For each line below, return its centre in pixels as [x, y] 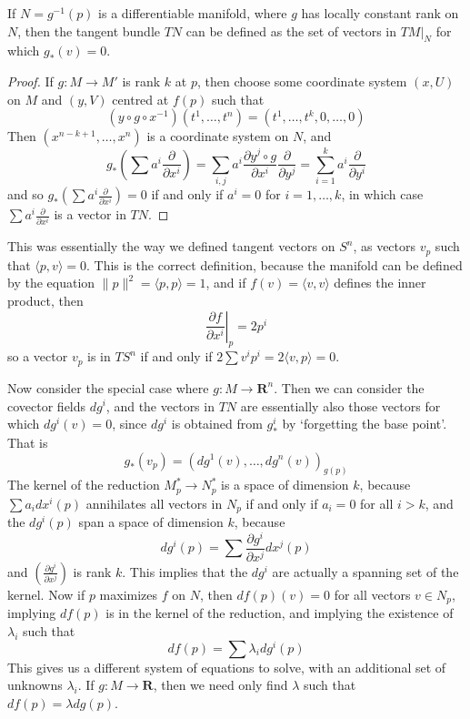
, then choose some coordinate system [302, 81]
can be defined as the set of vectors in [291, 30]
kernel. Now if [46, 594]
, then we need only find [220, 685]
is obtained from [217, 424]
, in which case [382, 194]
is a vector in [90, 214]
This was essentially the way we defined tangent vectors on [171, 246]
